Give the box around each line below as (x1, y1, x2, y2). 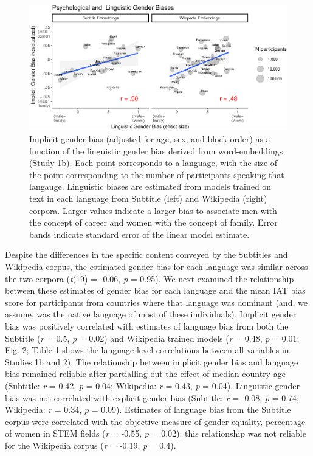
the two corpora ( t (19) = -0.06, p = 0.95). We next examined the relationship (5, 272, 294, 285)
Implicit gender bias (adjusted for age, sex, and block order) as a (29, 133, 270, 145)
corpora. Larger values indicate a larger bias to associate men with (29, 204, 277, 216)
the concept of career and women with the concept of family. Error (29, 216, 278, 229)
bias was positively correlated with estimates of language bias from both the (5, 319, 289, 332)
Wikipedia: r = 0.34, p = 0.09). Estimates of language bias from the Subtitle (5, 403, 291, 416)
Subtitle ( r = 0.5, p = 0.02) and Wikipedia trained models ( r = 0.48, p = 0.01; (5, 331, 300, 344)
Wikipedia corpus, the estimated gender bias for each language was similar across (5, 260, 308, 272)
